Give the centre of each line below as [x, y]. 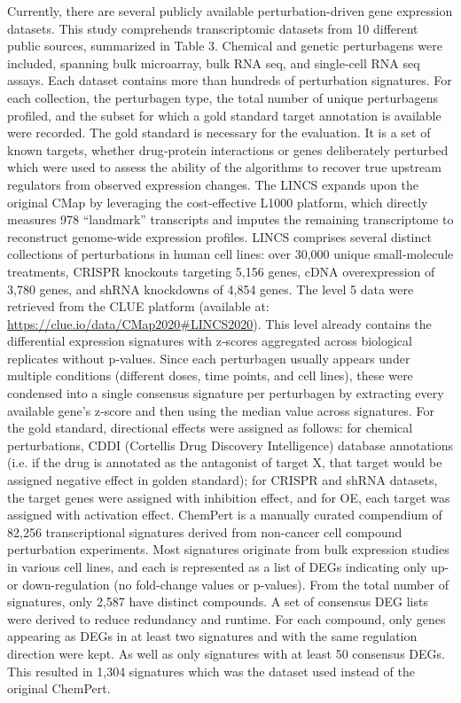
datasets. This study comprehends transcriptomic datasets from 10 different [213, 28]
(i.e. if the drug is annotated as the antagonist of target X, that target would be [225, 462]
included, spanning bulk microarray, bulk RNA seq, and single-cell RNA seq [214, 62]
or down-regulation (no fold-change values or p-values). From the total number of [228, 584]
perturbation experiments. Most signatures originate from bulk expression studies [228, 549]
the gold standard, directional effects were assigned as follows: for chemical [210, 428]
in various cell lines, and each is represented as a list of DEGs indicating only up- [228, 566]
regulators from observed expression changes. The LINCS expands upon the [213, 184]
